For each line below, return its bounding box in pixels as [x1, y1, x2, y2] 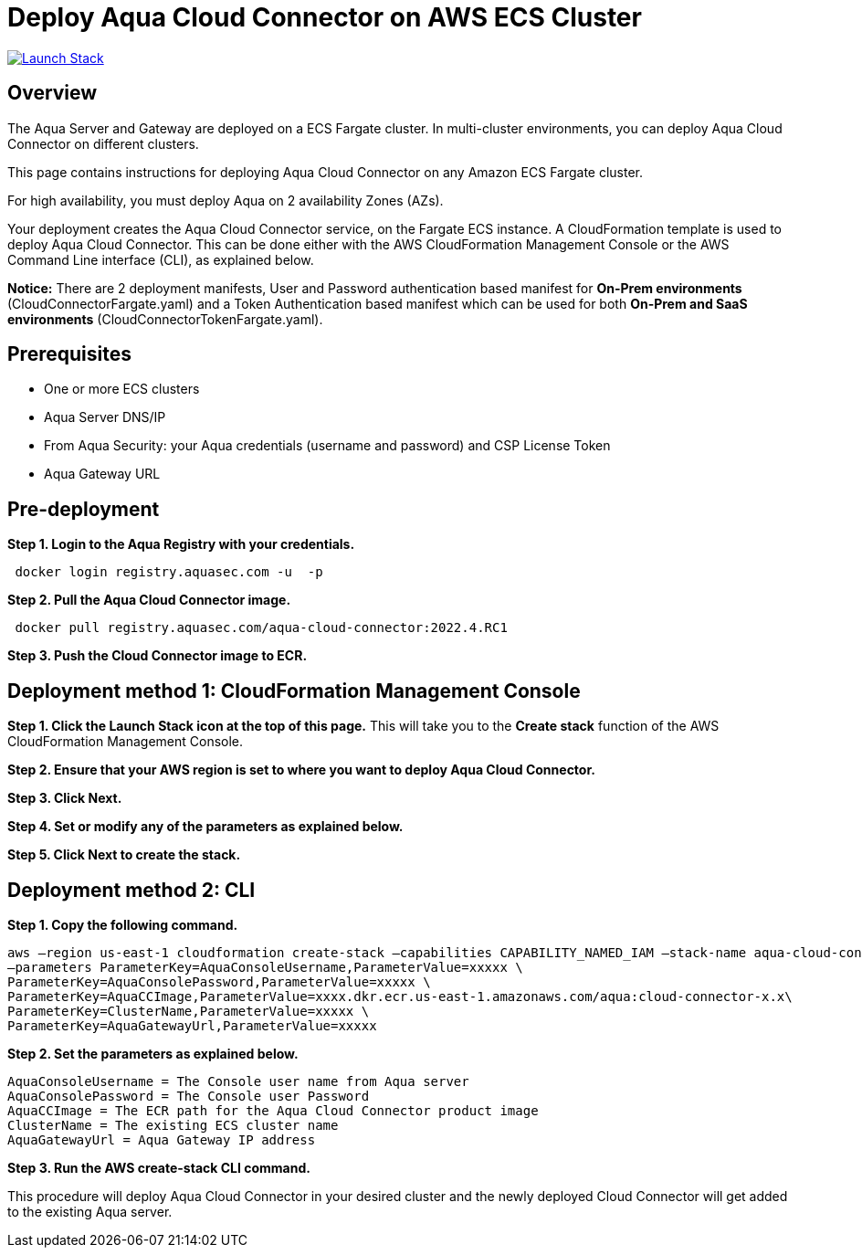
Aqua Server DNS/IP [44, 409, 166, 426]
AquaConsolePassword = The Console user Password [7, 1088, 370, 1103]
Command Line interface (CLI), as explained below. [7, 251, 314, 268]
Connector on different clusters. [7, 135, 199, 152]
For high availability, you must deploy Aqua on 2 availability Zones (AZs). [7, 192, 444, 208]
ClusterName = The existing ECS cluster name [7, 1117, 339, 1133]
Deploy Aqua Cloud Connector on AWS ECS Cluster [7, 2, 642, 33]
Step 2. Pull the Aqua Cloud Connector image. [7, 592, 291, 608]
